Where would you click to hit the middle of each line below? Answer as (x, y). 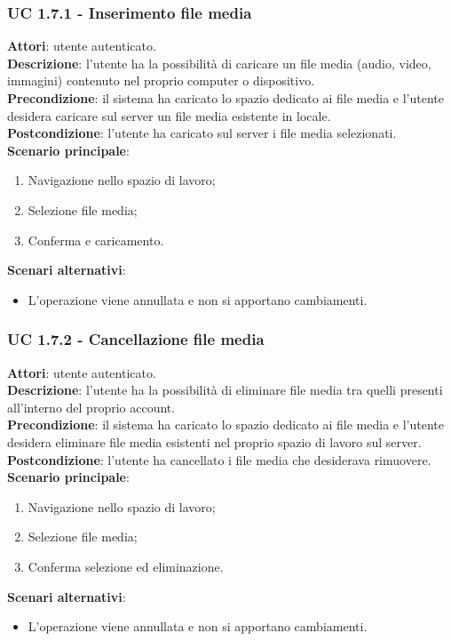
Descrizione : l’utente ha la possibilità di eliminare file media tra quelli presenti (225, 390)
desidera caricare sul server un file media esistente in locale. (169, 115)
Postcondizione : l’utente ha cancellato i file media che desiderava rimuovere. (219, 459)
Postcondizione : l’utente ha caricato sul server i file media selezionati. (202, 133)
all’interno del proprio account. (91, 407)
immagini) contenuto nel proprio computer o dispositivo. (161, 80)
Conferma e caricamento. (96, 240)
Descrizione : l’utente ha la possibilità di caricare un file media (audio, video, (219, 63)
